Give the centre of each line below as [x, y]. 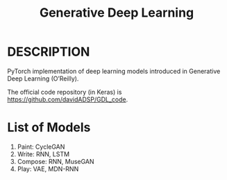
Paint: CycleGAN [41, 147]
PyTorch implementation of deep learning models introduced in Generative [114, 71]
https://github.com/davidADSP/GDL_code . [68, 99]
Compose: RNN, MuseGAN [56, 161]
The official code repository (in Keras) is [65, 92]
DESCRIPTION [49, 52]
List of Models [49, 128]
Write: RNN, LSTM [43, 154]
